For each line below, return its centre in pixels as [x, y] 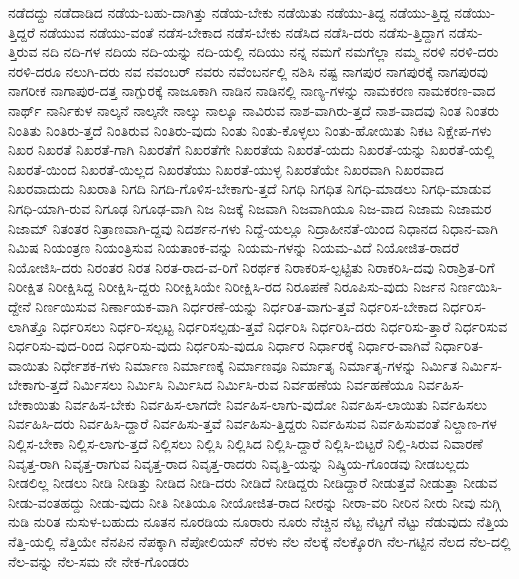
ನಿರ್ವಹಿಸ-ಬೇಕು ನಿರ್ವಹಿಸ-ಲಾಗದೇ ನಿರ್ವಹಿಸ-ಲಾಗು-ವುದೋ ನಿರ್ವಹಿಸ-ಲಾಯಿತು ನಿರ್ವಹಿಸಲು [275, 403]
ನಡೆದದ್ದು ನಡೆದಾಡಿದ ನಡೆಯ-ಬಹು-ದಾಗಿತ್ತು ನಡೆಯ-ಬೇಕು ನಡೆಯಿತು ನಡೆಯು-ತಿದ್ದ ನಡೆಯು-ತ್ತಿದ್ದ [229, 12]
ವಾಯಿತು [28, 364]
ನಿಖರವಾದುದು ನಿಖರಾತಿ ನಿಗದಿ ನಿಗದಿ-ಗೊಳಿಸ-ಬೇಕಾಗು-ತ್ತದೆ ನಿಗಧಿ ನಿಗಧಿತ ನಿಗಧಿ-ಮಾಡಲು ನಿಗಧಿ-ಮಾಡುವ [249, 188]
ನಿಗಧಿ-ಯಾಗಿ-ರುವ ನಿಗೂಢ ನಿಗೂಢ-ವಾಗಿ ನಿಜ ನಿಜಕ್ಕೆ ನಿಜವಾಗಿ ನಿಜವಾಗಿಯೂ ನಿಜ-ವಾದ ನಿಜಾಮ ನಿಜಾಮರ [250, 207]
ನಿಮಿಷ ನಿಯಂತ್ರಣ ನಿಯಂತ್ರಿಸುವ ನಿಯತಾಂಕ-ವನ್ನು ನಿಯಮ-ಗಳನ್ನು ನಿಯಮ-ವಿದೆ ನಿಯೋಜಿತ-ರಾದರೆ [234, 247]
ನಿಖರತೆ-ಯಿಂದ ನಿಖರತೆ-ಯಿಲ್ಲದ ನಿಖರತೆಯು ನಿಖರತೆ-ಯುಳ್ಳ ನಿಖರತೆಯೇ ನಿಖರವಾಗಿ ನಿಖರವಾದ [226, 168]
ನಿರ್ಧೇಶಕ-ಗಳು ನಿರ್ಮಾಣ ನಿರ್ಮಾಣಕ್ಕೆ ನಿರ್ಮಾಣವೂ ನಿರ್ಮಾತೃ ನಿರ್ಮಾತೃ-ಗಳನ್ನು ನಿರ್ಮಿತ [255, 364]
